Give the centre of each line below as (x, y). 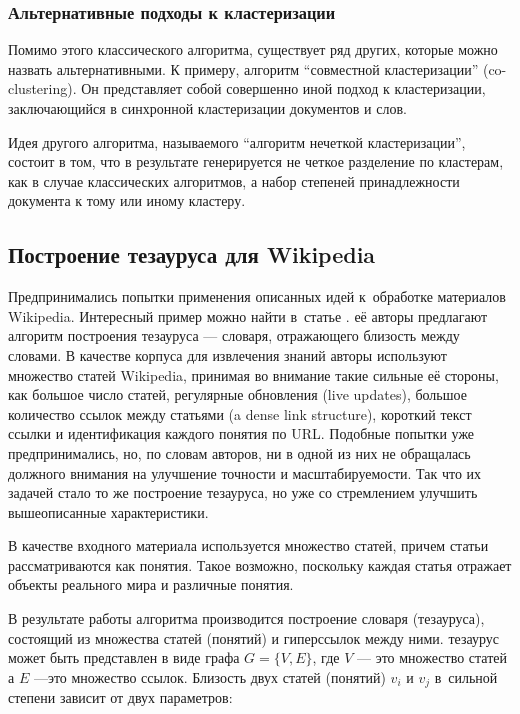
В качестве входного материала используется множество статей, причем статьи (248, 545)
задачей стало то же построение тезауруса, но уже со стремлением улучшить (243, 492)
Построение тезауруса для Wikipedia (192, 254)
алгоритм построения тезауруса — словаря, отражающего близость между (234, 335)
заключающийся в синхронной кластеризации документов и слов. (207, 108)
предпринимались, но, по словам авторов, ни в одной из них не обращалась (239, 452)
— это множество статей (431, 657)
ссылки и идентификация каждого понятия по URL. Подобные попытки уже (241, 433)
